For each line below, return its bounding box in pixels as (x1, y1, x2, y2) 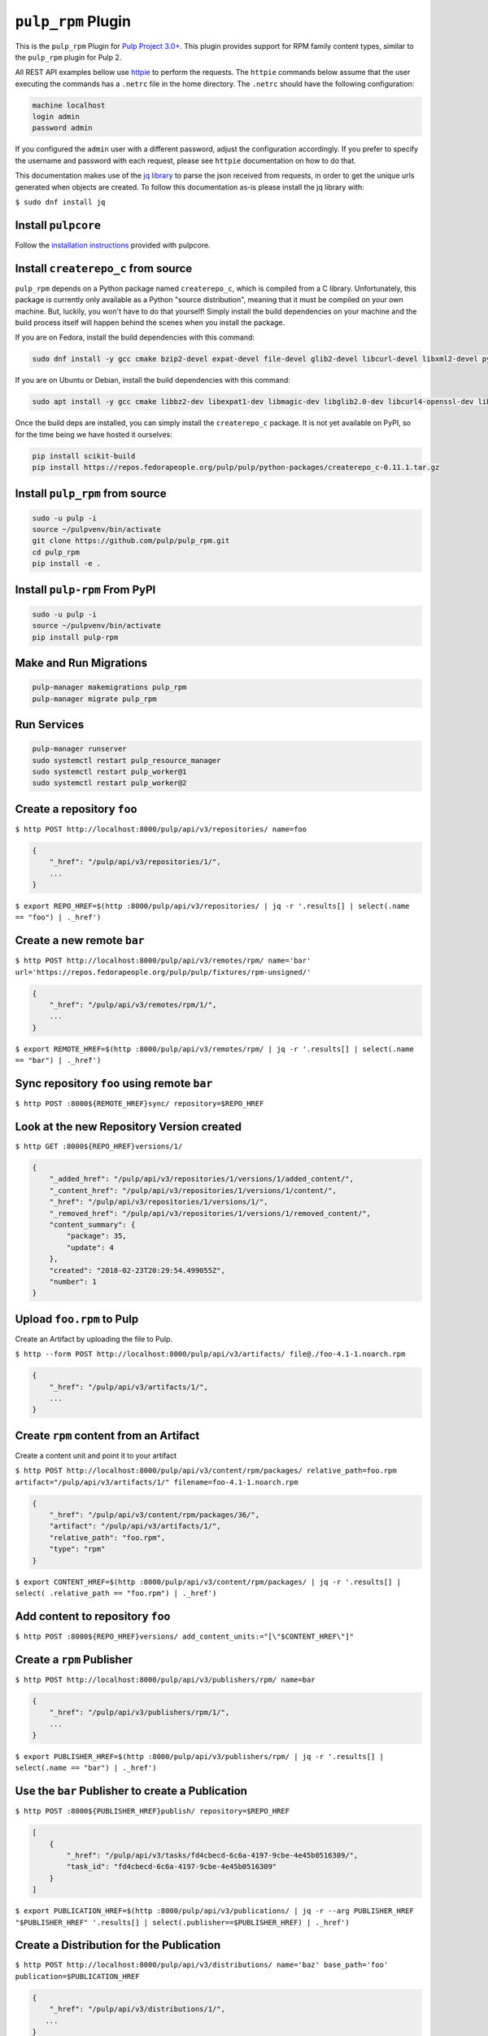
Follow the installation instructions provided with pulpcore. (15, 240, 211, 250)
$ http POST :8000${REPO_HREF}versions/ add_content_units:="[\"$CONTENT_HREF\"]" (15, 1631, 354, 1641)
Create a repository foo (15, 802, 137, 816)
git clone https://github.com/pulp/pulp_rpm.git (32, 536, 230, 546)
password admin (32, 123, 93, 133)
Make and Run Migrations (15, 656, 148, 670)
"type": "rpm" (49, 1544, 106, 1554)
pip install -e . (32, 559, 102, 568)
